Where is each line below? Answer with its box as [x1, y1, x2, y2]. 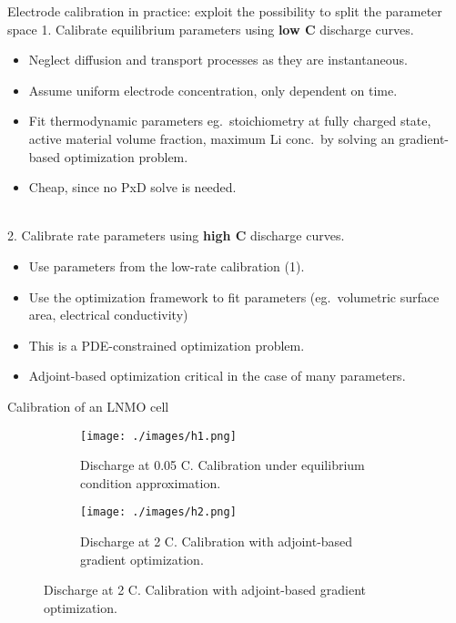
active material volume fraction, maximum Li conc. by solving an [28, 128, 395, 148]
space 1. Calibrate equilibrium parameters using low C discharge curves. [7, 19, 414, 38]
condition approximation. [80, 473, 221, 492]
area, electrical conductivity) [28, 305, 188, 324]
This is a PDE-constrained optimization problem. [28, 335, 305, 354]
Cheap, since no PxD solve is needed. [28, 178, 237, 197]
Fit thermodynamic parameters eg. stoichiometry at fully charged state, [28, 111, 431, 130]
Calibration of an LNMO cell [7, 396, 169, 415]
